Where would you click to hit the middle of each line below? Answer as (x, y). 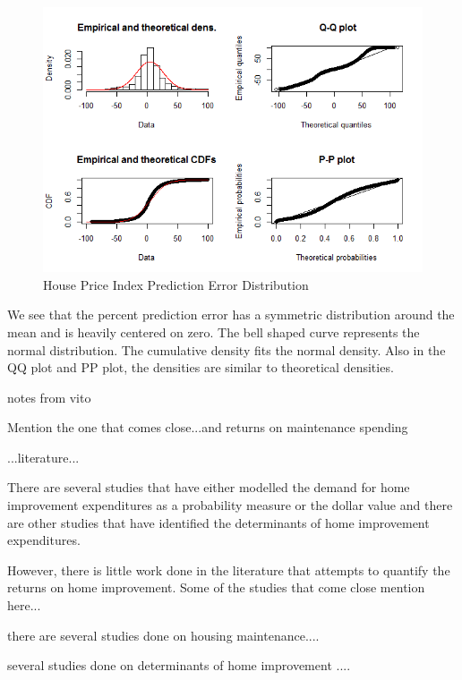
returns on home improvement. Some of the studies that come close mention (216, 587)
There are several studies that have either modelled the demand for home (209, 487)
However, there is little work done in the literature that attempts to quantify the (229, 569)
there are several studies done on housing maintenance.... (163, 635)
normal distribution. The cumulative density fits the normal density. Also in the (227, 349)
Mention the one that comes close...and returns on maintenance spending (208, 427)
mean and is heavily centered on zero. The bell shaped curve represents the (214, 331)
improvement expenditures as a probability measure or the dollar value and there (230, 505)
